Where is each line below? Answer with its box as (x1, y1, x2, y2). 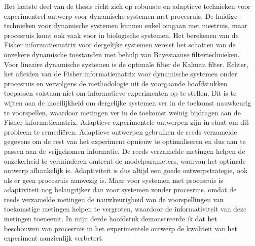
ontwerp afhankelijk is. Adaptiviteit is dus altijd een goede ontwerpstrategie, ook (4, 165, 248, 176)
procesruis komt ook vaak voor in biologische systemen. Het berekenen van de (4, 30, 239, 40)
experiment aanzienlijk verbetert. (4, 233, 104, 243)
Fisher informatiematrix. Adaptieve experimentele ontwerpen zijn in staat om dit (4, 117, 249, 127)
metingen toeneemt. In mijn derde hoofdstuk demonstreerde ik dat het (4, 213, 217, 224)
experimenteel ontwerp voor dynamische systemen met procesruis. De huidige (4, 10, 238, 21)
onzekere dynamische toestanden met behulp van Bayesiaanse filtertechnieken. (4, 49, 240, 59)
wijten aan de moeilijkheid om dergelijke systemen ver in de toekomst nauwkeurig (4, 97, 252, 107)
